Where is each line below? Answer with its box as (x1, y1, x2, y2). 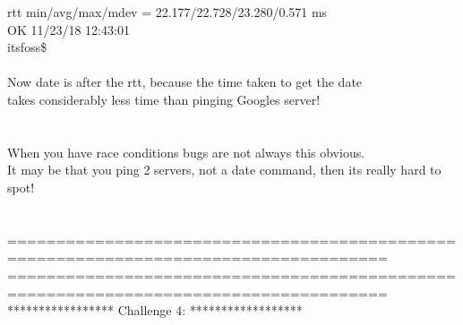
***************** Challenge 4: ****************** (7, 301, 303, 320)
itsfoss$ (7, 38, 47, 56)
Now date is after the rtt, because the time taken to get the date (7, 73, 363, 91)
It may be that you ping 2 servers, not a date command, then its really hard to (7, 160, 442, 179)
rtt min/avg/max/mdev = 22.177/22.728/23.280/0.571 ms (7, 3, 328, 21)
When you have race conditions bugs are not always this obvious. (7, 142, 365, 161)
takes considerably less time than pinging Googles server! (7, 90, 321, 108)
